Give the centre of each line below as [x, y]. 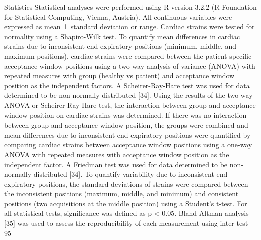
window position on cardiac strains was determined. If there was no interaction [125, 115]
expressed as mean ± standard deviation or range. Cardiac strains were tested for [129, 26]
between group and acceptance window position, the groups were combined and [126, 125]
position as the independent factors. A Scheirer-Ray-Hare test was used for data [127, 85]
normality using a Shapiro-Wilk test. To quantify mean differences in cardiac [122, 36]
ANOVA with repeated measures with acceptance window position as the [117, 154]
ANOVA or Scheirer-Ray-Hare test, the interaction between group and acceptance [130, 105]
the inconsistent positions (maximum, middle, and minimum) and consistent [121, 194]
